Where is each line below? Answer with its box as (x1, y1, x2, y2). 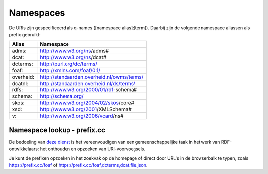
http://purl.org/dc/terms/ (40, 60, 98, 67)
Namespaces (9, 7, 65, 18)
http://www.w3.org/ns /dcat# (40, 54, 107, 61)
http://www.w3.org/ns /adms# (40, 47, 109, 54)
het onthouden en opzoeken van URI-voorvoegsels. (40, 146, 146, 152)
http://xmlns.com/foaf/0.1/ (40, 67, 100, 74)
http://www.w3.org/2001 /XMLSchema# (40, 106, 132, 113)
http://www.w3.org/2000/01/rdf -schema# (40, 87, 137, 93)
